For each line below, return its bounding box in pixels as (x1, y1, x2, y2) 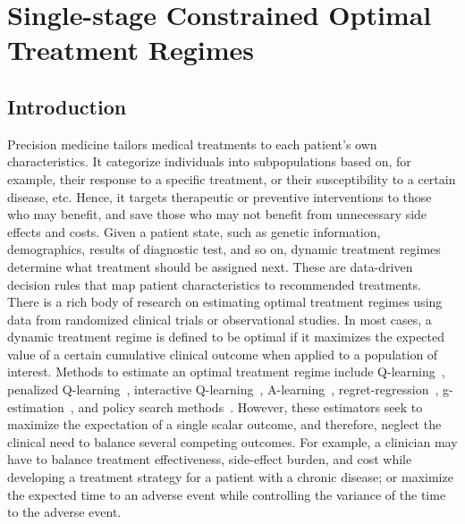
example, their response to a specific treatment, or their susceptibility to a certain (7, 169, 456, 188)
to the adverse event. (7, 503, 122, 521)
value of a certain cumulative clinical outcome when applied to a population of (7, 344, 438, 363)
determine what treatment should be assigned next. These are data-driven (7, 257, 413, 275)
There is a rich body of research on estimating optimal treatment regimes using (7, 292, 443, 311)
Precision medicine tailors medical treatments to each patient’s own (7, 134, 377, 153)
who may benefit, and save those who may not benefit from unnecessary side (7, 205, 427, 224)
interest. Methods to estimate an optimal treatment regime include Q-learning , (7, 362, 445, 381)
